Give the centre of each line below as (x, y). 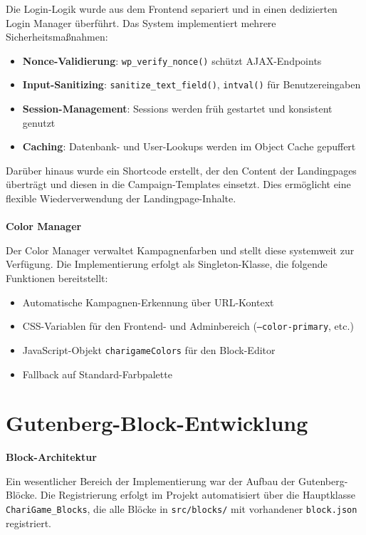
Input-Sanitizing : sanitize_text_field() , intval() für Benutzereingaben (192, 84)
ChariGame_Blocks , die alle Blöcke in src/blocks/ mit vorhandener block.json (182, 509)
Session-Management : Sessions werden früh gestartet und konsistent (177, 109)
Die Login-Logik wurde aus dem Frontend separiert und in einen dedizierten (172, 9)
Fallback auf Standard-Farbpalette (97, 374)
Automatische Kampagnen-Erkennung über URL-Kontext (148, 302)
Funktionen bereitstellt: (57, 278)
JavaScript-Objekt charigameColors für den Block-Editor (149, 349)
